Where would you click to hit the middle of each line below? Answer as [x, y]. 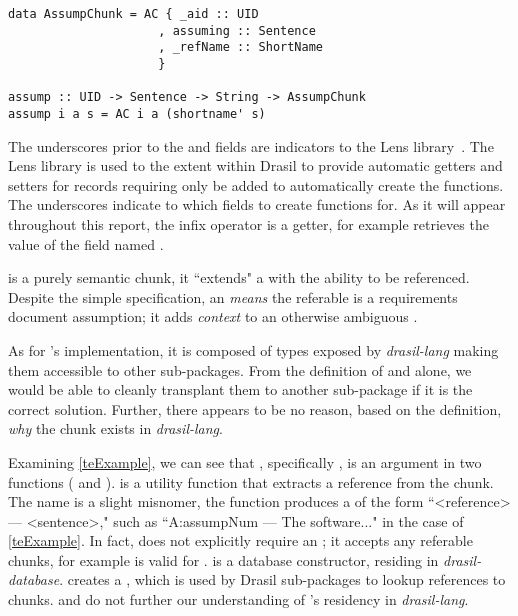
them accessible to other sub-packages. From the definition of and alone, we [240, 369]
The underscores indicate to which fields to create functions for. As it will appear [257, 204]
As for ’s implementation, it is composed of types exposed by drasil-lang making [253, 349]
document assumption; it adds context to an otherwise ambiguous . [213, 316]
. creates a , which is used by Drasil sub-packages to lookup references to [282, 579]
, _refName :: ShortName [240, 47]
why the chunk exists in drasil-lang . [115, 428]
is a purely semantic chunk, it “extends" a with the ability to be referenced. [239, 277]
